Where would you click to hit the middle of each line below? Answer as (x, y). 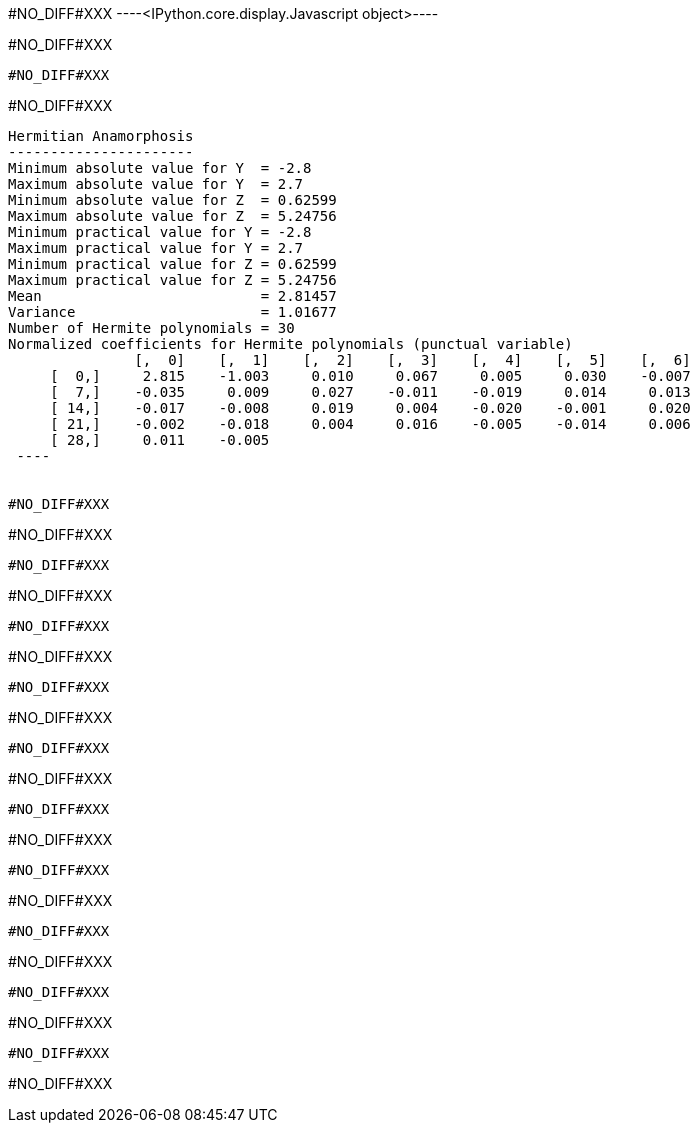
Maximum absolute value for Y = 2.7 (156, 184)
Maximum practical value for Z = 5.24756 (172, 280)
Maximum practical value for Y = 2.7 (156, 248)
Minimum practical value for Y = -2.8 (160, 232)
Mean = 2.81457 (172, 296)
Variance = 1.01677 (172, 312)
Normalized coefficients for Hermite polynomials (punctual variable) (290, 344)
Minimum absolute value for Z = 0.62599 (172, 200)
